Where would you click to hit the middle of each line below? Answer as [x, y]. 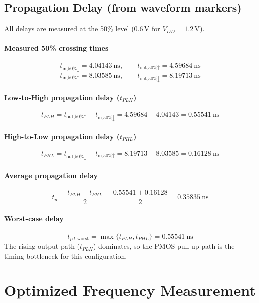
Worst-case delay [34, 219]
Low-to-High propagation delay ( [62, 97]
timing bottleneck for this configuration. [66, 256]
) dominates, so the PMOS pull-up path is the [164, 246]
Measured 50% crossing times [56, 48]
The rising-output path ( [42, 246]
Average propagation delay [51, 175]
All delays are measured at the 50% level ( [69, 29]
